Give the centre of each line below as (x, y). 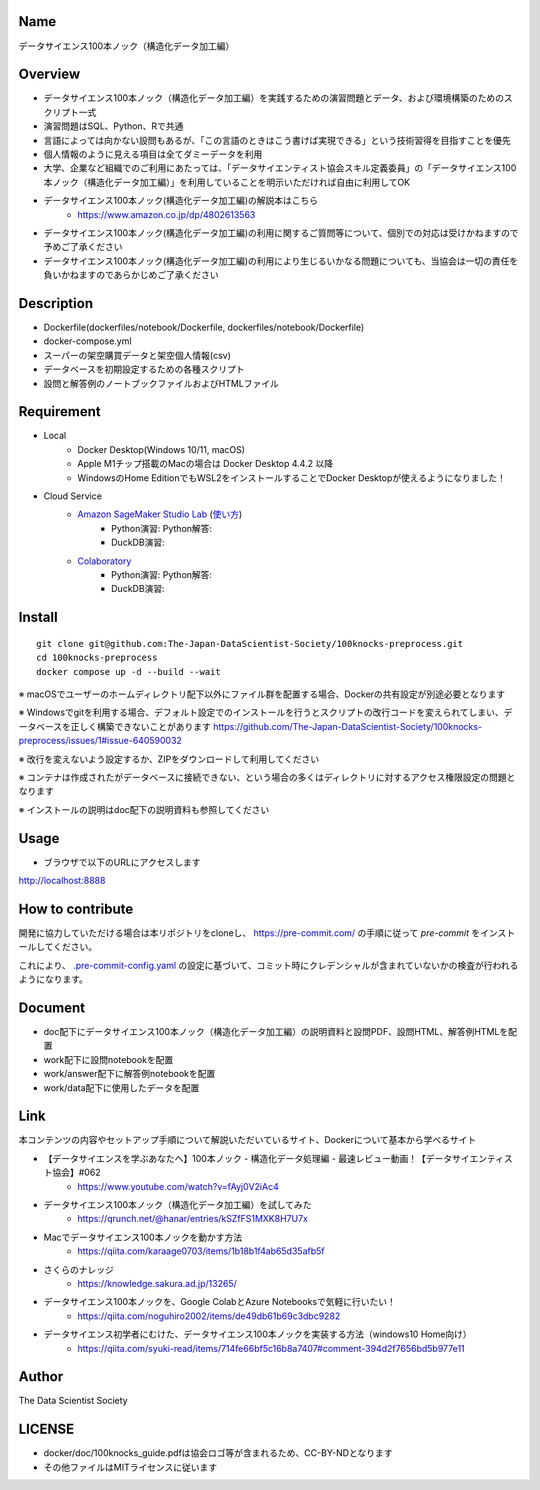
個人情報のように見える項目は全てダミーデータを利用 (153, 154)
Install (38, 617)
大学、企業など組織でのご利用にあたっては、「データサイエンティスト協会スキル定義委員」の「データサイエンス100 (280, 168)
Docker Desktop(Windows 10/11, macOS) (161, 449)
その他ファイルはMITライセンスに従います (130, 1467)
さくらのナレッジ (78, 1269)
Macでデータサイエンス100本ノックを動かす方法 (143, 1237)
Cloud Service (72, 496)
